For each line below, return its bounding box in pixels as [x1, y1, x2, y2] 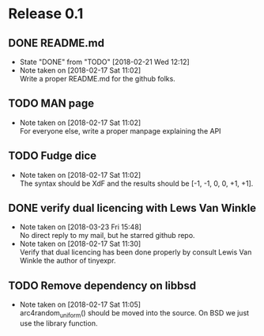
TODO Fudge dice [8, 149, 97, 163]
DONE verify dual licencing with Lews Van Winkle [8, 202, 257, 215]
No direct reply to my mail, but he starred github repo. [19, 231, 195, 240]
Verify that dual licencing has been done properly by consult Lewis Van [19, 247, 252, 257]
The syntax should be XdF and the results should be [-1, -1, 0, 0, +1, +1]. [19, 179, 254, 188]
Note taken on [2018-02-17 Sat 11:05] [19, 300, 141, 309]
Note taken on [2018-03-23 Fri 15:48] [19, 222, 142, 232]
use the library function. [19, 319, 98, 328]
